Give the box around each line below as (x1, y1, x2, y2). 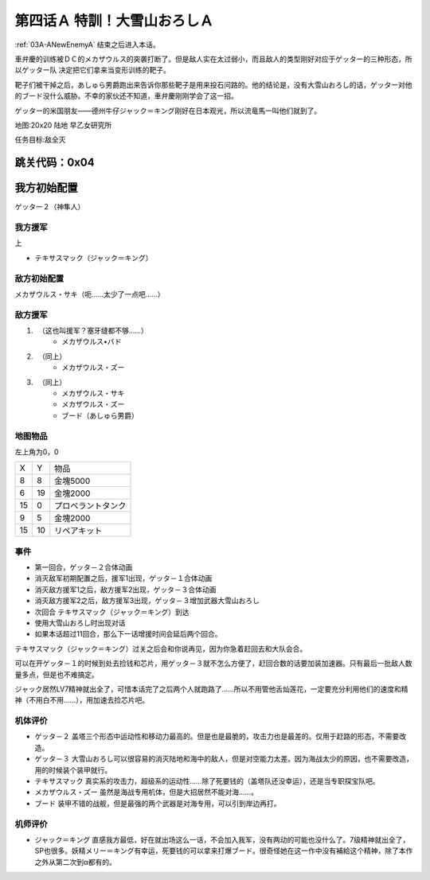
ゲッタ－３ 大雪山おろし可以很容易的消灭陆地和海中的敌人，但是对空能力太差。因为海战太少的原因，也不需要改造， (34, 754, 413, 764)
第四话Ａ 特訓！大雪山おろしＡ (14, 12, 214, 29)
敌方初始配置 (14, 273, 64, 284)
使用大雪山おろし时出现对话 (34, 617, 126, 628)
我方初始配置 (14, 181, 78, 195)
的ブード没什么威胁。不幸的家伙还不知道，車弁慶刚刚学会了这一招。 (14, 92, 238, 101)
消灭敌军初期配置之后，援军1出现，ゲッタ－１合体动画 (34, 574, 213, 583)
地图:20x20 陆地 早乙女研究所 (14, 120, 112, 130)
